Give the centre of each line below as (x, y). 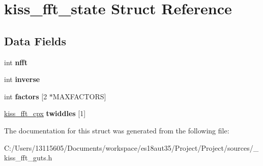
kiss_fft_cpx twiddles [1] (45, 113)
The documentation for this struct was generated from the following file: (117, 130)
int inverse (22, 79)
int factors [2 (26, 96)
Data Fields (35, 40)
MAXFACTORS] (79, 96)
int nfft (16, 62)
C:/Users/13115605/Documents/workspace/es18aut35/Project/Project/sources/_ (131, 147)
